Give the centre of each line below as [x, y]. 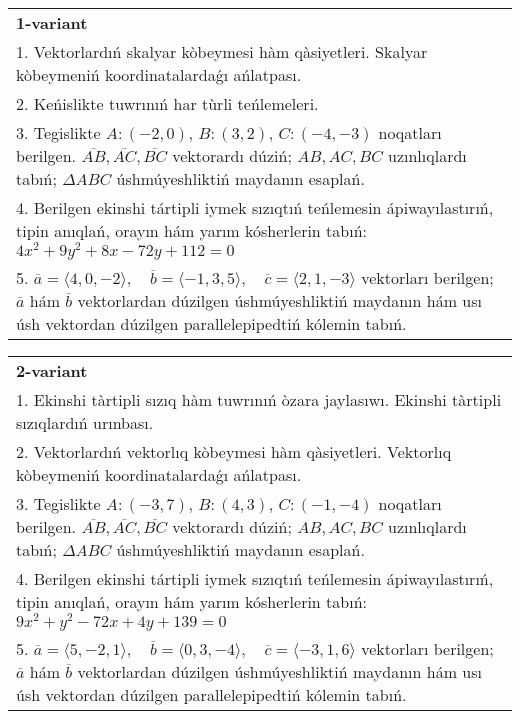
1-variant [52, 22]
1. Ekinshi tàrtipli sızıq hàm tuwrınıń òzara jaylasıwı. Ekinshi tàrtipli [259, 399]
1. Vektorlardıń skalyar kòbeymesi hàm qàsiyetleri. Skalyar [222, 51]
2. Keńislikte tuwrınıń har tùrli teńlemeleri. [167, 103]
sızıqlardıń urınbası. [85, 422]
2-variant [52, 370]
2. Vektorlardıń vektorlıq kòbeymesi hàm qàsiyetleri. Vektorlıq [234, 451]
